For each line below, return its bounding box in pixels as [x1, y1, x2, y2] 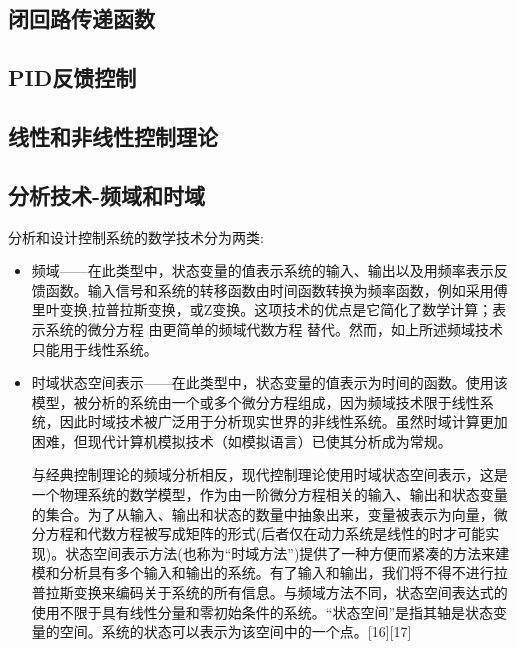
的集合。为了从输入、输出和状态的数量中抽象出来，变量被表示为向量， [31, 503, 494, 524]
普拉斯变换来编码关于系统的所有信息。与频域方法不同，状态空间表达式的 [31, 582, 508, 603]
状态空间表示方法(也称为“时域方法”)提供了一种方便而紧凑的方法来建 [65, 542, 510, 563]
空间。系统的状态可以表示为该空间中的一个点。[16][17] [59, 621, 412, 642]
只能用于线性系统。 [31, 338, 158, 359]
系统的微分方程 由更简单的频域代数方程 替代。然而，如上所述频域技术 [45, 318, 504, 339]
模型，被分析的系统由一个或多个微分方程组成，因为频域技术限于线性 [31, 391, 480, 412]
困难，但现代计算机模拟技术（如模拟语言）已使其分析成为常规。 [31, 430, 452, 451]
